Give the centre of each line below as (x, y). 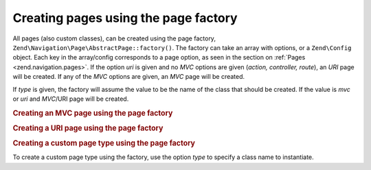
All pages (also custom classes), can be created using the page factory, (114, 38)
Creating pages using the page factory (125, 18)
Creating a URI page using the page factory (88, 128)
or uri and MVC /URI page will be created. (71, 99)
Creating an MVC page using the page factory (93, 113)
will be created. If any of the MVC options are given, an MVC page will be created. (129, 77)
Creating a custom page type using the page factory (104, 143)
